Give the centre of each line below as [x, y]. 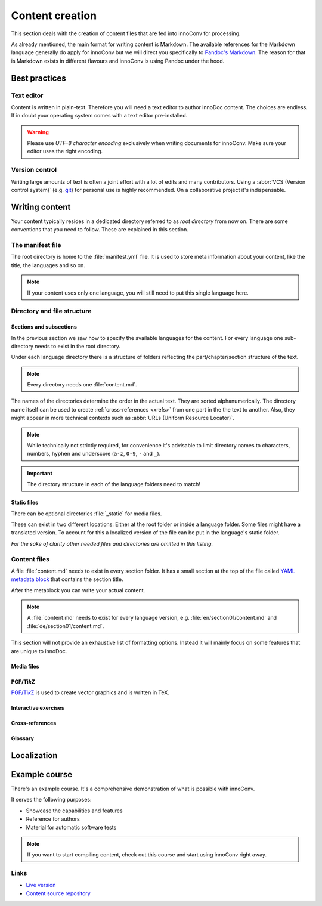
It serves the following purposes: [51, 800]
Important [40, 473]
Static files [25, 503]
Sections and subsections [44, 327]
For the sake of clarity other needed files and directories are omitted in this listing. [112, 543]
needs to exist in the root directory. [78, 346]
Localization [34, 755]
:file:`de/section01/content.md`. [66, 626]
